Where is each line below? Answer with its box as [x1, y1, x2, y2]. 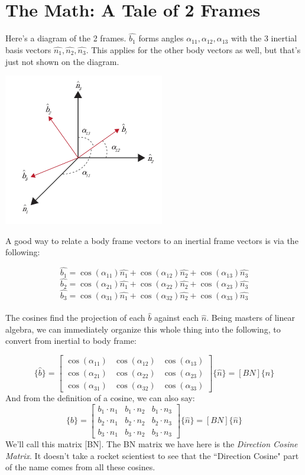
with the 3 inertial [231, 32, 297, 44]
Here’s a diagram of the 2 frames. [5, 32, 126, 44]
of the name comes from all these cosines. [5, 461, 155, 473]
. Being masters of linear [206, 311, 295, 324]
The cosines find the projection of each [5, 311, 145, 324]
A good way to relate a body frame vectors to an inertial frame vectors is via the [5, 234, 298, 246]
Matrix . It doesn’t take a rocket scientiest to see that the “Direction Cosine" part [5, 449, 299, 461]
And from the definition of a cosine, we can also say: [5, 392, 195, 404]
